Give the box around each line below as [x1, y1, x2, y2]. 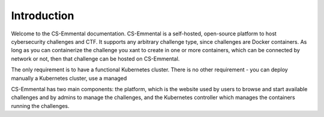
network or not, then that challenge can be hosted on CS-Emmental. [11, 55, 180, 62]
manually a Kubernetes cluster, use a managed [11, 74, 127, 82]
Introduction [11, 9, 74, 22]
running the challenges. [11, 102, 70, 109]
